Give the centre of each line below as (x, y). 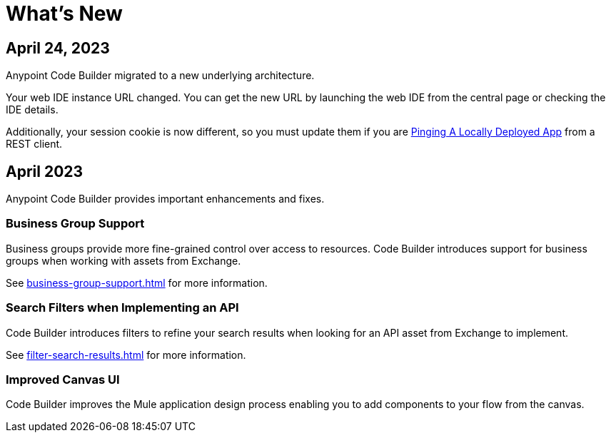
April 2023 (45, 171)
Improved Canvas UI (63, 379)
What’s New (64, 14)
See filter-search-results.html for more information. (126, 355)
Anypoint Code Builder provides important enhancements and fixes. (165, 199)
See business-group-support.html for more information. (137, 282)
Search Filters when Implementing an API (122, 308)
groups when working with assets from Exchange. (123, 260)
